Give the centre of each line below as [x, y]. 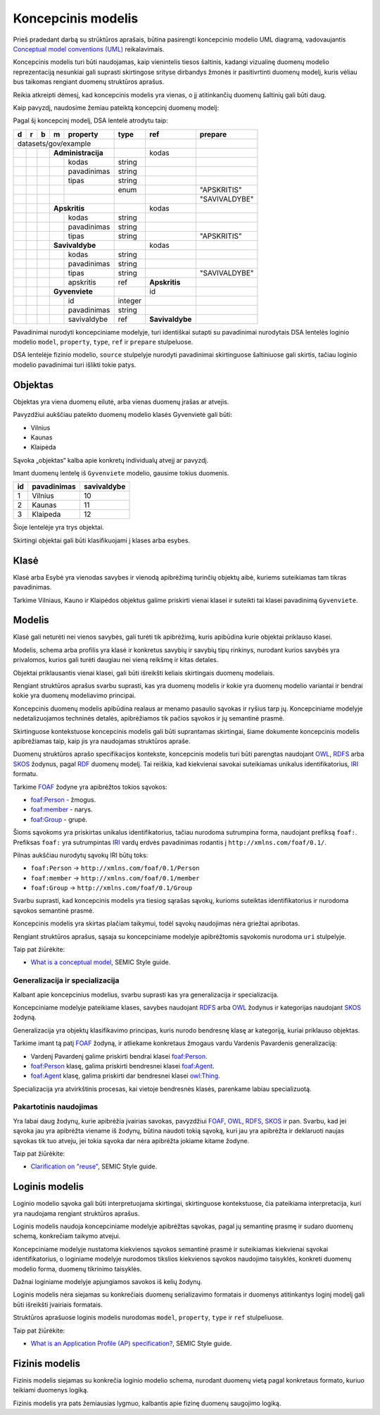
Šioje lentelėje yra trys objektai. [59, 528]
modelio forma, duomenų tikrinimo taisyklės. [77, 1268]
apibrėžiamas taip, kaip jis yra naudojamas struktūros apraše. [102, 741]
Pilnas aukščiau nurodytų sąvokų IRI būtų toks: [81, 855]
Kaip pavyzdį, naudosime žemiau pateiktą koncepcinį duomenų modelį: [116, 107]
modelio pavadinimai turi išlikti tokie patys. [75, 364]
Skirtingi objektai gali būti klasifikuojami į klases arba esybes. [101, 540]
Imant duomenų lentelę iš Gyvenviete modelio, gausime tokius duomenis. [121, 473]
